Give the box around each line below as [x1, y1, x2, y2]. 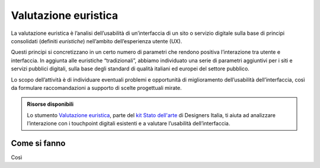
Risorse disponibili [27, 101, 74, 108]
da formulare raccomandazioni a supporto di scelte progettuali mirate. [11, 84, 182, 91]
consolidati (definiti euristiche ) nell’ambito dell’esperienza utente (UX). [11, 37, 183, 44]
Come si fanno [11, 138, 66, 148]
